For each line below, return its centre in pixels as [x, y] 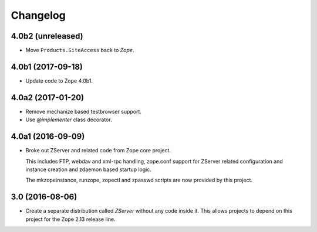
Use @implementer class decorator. [69, 120]
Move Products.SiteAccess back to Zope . [80, 50]
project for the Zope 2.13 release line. [70, 219]
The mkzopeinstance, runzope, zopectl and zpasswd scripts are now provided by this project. [139, 180]
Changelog [38, 15]
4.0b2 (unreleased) [47, 36]
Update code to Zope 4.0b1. [59, 81]
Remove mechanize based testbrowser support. [84, 111]
